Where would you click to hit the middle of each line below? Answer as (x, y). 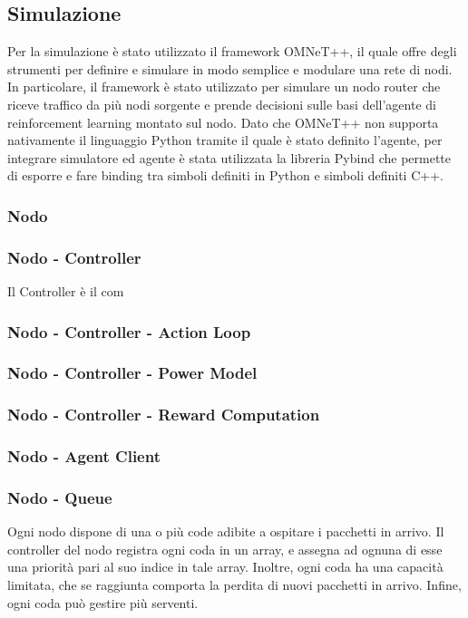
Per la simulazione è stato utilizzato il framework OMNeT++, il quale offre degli (232, 51)
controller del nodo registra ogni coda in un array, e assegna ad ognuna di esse (225, 549)
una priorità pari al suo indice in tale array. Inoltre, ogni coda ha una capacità (225, 567)
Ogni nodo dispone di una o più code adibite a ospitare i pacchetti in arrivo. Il (226, 531)
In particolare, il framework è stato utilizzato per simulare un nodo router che (224, 87)
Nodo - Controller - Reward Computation (164, 415)
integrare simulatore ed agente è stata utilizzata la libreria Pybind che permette (229, 157)
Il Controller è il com (66, 291)
